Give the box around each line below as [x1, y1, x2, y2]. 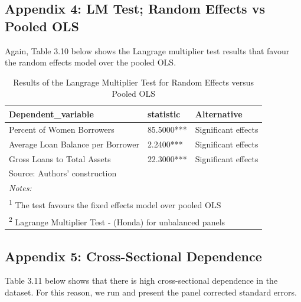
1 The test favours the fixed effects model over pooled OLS [9, 197, 221, 211]
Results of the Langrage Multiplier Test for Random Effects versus [13, 75, 254, 88]
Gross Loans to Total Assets [9, 152, 111, 165]
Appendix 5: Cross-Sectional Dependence [5, 247, 262, 265]
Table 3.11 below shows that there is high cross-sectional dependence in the [5, 274, 278, 287]
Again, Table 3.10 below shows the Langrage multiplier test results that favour [5, 44, 290, 57]
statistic [147, 107, 181, 120]
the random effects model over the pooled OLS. [5, 56, 176, 68]
